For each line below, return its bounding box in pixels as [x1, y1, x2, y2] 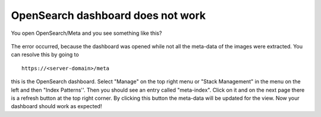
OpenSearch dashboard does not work [11, 9, 206, 22]
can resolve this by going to [11, 51, 80, 58]
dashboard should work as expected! [11, 103, 102, 110]
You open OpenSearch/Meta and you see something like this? [11, 30, 162, 37]
